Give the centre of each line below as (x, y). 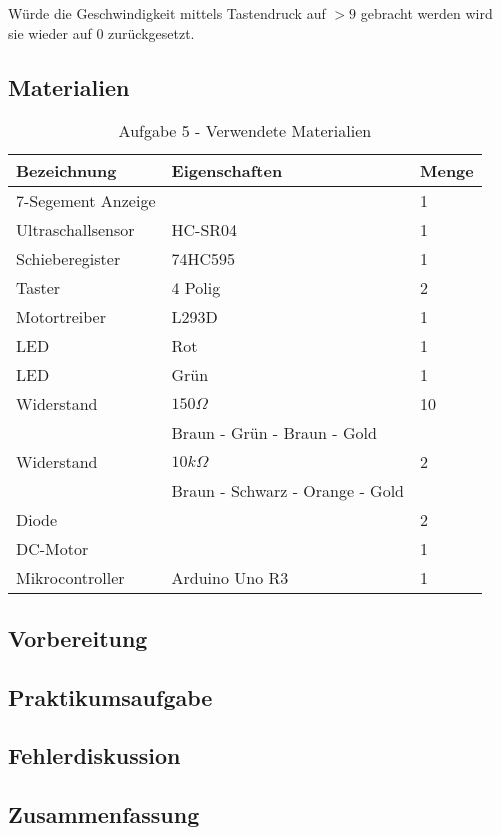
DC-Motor (52, 549)
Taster (38, 288)
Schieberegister (68, 259)
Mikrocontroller (70, 578)
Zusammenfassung (104, 814)
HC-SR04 (204, 230)
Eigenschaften (227, 171)
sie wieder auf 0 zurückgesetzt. (101, 32)
